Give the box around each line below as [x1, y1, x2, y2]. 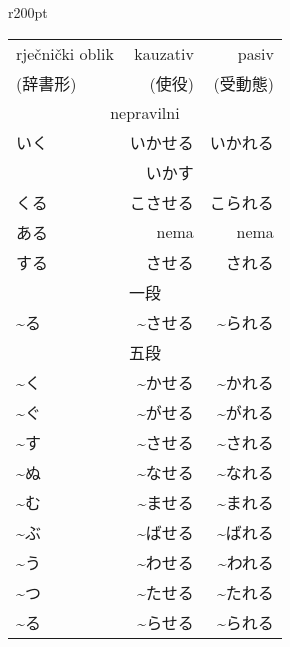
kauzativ [134, 41, 194, 65]
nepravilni [110, 100, 180, 124]
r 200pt [8, 2, 48, 22]
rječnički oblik [16, 41, 114, 65]
